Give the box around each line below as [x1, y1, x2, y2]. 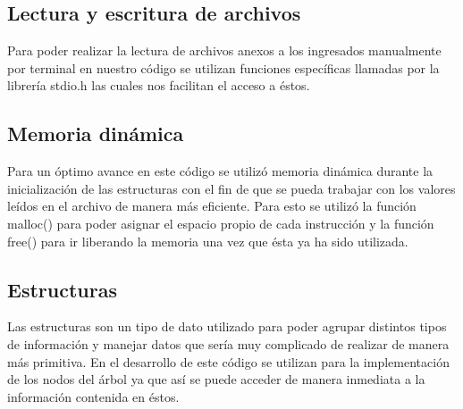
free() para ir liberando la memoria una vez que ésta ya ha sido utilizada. [7, 231, 408, 250]
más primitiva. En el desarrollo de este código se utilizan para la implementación [7, 352, 450, 371]
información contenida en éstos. [7, 387, 180, 405]
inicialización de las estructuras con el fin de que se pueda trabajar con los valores [7, 179, 456, 197]
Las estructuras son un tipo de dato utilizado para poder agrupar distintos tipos [7, 317, 447, 336]
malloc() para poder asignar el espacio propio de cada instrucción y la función [7, 213, 434, 232]
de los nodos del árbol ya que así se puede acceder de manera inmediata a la [7, 370, 425, 388]
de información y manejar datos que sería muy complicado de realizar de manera [7, 334, 450, 353]
